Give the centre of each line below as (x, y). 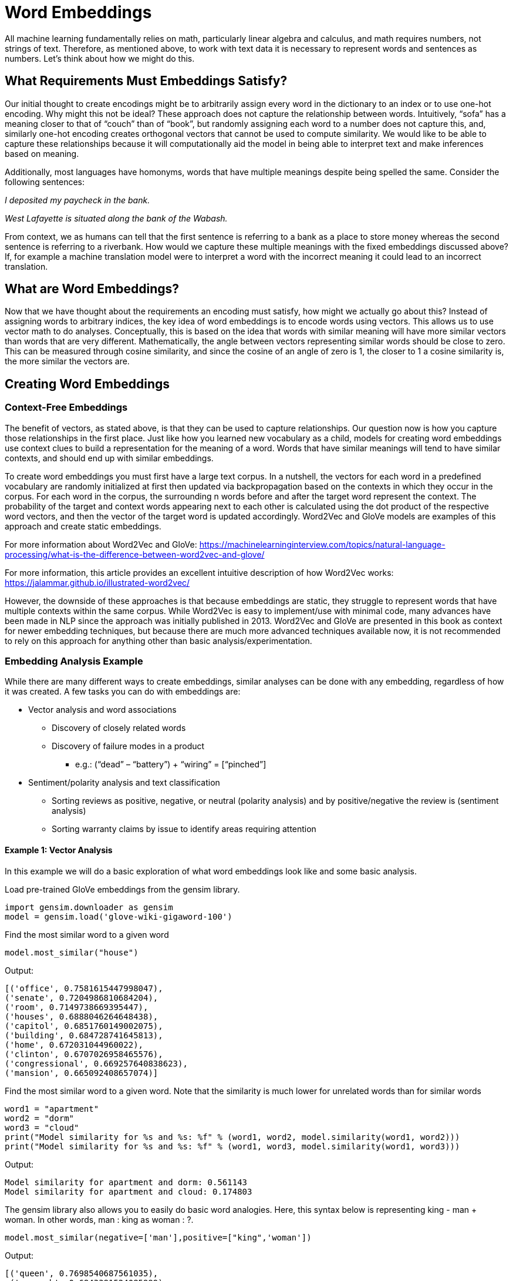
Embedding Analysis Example (74, 661)
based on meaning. (42, 153)
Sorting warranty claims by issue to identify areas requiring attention (184, 829)
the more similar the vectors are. (67, 361)
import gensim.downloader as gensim (89, 907)
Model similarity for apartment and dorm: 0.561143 (126, 1182)
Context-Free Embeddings (66, 408)
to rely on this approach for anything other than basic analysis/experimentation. (158, 640)
